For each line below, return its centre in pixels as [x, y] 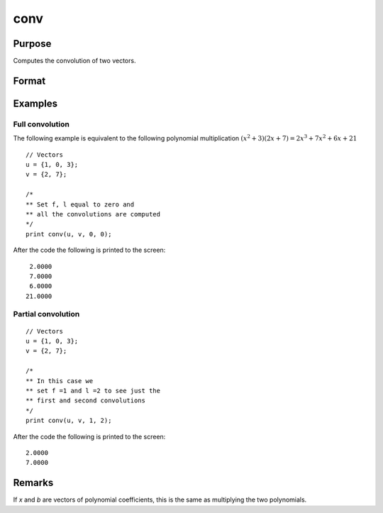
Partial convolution [46, 314]
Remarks [33, 483]
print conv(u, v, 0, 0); [69, 234]
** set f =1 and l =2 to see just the [93, 391]
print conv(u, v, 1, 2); [69, 421]
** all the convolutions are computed [93, 214]
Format [29, 81]
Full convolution [41, 124]
